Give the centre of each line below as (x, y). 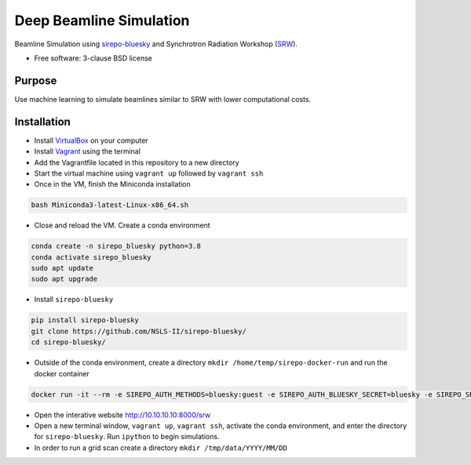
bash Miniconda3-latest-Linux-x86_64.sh (110, 205)
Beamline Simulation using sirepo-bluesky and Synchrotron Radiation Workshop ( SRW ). (156, 44)
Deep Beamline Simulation (102, 20)
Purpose (36, 80)
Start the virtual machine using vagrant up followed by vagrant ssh (149, 173)
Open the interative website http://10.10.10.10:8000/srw (122, 415)
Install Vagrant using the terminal (88, 151)
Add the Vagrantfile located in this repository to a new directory (137, 162)
